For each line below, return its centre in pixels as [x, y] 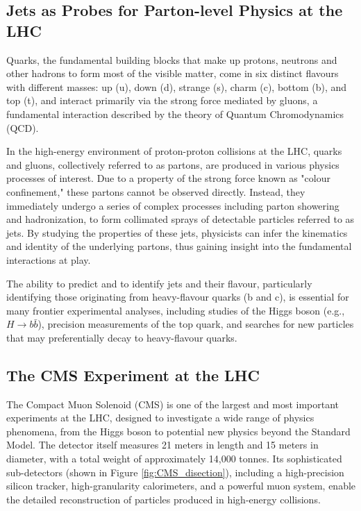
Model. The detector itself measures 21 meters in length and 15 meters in [162, 445]
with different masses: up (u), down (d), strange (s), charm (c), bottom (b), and [177, 86]
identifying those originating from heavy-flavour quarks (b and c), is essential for [178, 297]
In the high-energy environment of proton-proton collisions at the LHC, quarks [174, 151]
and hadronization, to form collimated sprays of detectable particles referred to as [180, 219]
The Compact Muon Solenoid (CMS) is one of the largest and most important [173, 404]
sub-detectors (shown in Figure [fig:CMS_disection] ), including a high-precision [175, 472]
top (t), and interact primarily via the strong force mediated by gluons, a [162, 100]
